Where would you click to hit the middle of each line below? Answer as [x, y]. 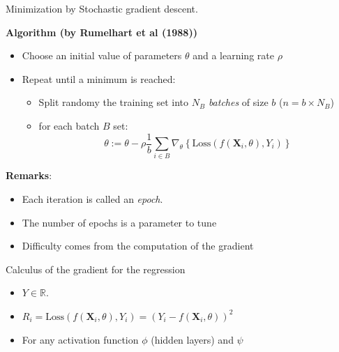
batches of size [238, 102]
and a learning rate [233, 55]
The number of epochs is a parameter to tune [119, 222]
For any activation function [80, 339]
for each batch [69, 125]
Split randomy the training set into [114, 102]
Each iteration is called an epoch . [92, 198]
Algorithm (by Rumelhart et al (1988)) [101, 32]
